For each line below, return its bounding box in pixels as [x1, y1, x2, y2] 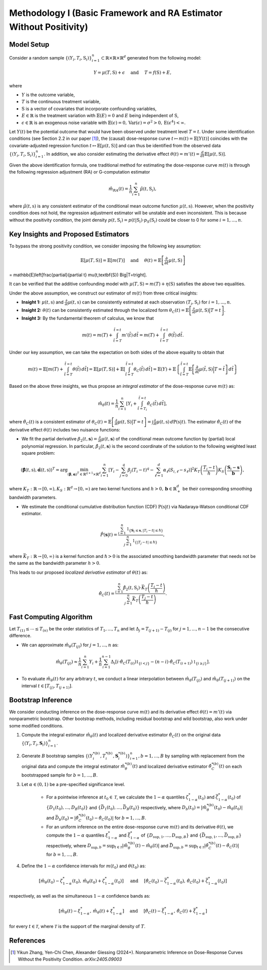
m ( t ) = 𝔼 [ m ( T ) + [28, 366, 64, 372]
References [9, 936, 45, 945]
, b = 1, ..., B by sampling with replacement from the [138, 753, 245, 759]
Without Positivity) [9, 21, 89, 32]
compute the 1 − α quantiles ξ [46, 832, 108, 838]
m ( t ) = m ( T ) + [82, 332, 113, 338]
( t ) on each [219, 763, 242, 769]
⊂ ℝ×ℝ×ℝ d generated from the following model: [100, 55, 202, 61]
